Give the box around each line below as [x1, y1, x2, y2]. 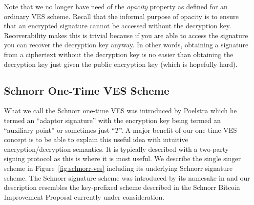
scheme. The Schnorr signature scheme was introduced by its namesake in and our [4, 172, 250, 183]
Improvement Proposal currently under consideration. [4, 191, 165, 202]
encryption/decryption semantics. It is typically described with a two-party [4, 143, 229, 154]
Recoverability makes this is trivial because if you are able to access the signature [4, 30, 248, 40]
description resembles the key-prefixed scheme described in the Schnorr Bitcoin [4, 182, 240, 192]
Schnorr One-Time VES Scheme [4, 82, 169, 98]
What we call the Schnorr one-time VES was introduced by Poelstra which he [4, 105, 237, 116]
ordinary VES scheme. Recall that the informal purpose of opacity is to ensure [4, 11, 239, 21]
